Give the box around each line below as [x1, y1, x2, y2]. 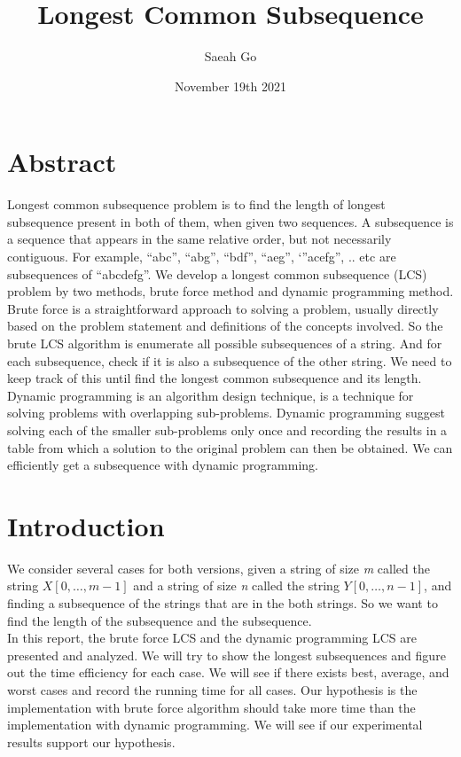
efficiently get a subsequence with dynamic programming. [7, 456, 318, 474]
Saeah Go [204, 47, 257, 66]
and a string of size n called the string [133, 576, 340, 595]
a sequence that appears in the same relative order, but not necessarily [7, 230, 392, 248]
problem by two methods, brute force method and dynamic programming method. [7, 282, 454, 300]
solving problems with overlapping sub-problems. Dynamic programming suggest [7, 403, 445, 422]
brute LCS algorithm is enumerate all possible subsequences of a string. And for [7, 334, 442, 352]
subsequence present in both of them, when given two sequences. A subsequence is [7, 212, 454, 230]
